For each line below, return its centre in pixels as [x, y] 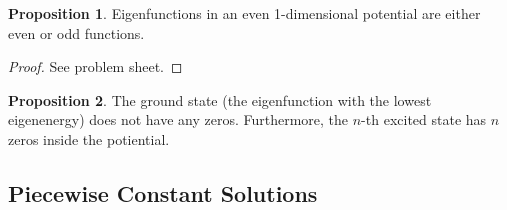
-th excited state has [424, 119]
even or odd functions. [76, 32]
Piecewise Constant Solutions [163, 192]
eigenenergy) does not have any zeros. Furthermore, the [178, 119]
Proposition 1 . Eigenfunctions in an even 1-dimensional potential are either [244, 13]
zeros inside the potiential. [89, 138]
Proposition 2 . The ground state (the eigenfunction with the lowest [220, 99]
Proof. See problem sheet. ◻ [95, 66]
